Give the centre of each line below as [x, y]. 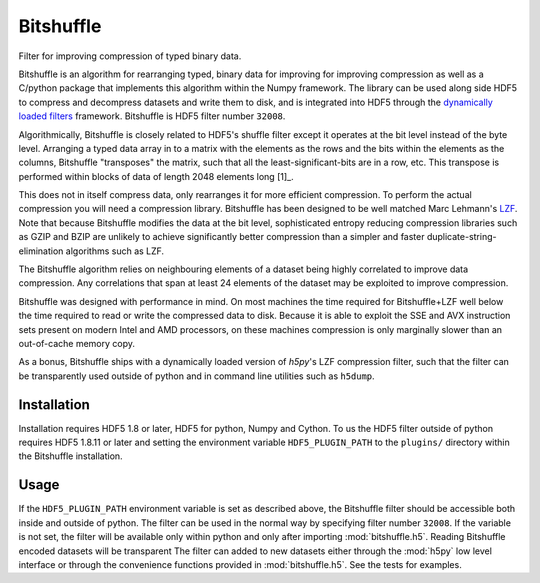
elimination [41, 251]
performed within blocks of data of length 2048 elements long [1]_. [156, 176]
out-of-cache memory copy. [76, 343]
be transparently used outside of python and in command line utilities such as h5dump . [196, 376]
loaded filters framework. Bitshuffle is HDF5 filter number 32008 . [152, 116]
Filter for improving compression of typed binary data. [130, 56]
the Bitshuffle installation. [71, 456]
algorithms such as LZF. [115, 251]
